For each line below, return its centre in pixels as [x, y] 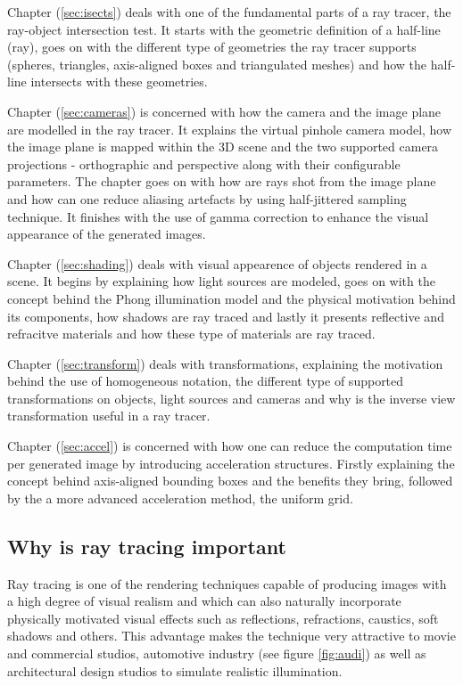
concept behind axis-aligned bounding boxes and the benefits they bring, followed [230, 481]
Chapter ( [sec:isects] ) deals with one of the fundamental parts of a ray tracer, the [229, 12]
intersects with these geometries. [119, 82]
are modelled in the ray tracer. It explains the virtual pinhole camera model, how [230, 129]
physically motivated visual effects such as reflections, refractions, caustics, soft [223, 618]
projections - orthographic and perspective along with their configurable [204, 163]
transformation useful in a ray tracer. [109, 416]
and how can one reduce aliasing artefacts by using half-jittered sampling [207, 198]
